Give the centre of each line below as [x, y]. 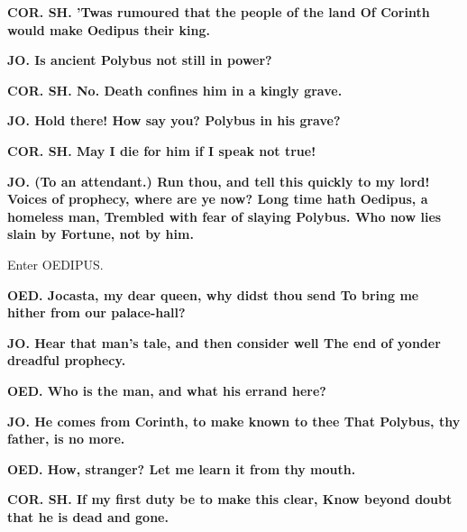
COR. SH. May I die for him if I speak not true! [162, 150]
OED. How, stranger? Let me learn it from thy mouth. [182, 468]
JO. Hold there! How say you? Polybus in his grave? [174, 120]
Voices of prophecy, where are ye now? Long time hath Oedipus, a [218, 199]
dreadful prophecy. [67, 360]
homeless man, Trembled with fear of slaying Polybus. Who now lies [224, 216]
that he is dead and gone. [88, 516]
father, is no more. [66, 439]
